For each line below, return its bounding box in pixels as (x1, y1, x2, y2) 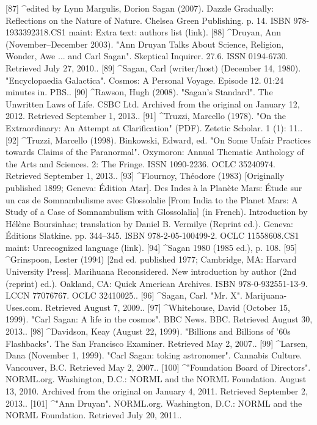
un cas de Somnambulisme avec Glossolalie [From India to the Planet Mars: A (5, 193, 298, 206)
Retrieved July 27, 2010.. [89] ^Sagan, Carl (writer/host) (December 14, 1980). (5, 61, 301, 74)
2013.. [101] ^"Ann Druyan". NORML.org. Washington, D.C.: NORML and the (5, 396, 302, 409)
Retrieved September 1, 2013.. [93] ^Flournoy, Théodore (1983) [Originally (5, 169, 285, 182)
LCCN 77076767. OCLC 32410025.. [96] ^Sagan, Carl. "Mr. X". (5, 289, 242, 302)
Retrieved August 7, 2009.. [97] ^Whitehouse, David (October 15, (45, 300, 290, 313)
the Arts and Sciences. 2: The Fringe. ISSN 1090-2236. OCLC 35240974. (5, 157, 275, 170)
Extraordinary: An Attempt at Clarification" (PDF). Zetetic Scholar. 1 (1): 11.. (5, 121, 303, 134)
